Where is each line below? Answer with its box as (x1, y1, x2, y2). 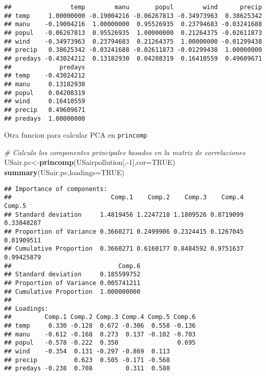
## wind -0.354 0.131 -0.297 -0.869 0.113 (4, 348, 170, 355)
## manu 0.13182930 (4, 80, 85, 88)
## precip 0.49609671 (4, 106, 85, 114)
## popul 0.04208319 (4, 89, 85, 97)
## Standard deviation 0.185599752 (4, 271, 140, 278)
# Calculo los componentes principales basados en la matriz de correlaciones (4, 146, 245, 157)
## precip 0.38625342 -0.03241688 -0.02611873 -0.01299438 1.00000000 (4, 46, 262, 54)
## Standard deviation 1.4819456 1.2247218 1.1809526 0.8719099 (4, 211, 244, 218)
